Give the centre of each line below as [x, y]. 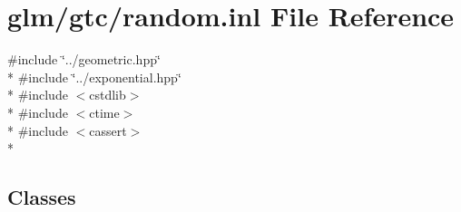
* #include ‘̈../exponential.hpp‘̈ [94, 77]
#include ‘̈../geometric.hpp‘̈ [84, 59]
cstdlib [108, 95]
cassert [108, 130]
